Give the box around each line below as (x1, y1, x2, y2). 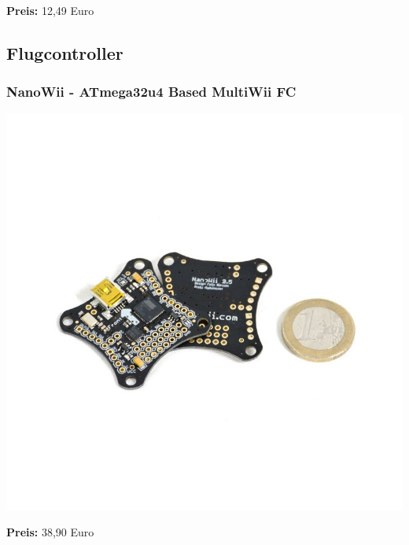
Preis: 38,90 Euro (6, 524, 94, 540)
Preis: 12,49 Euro (6, 2, 94, 18)
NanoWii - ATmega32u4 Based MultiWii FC (6, 82, 297, 101)
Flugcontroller (6, 40, 123, 64)
